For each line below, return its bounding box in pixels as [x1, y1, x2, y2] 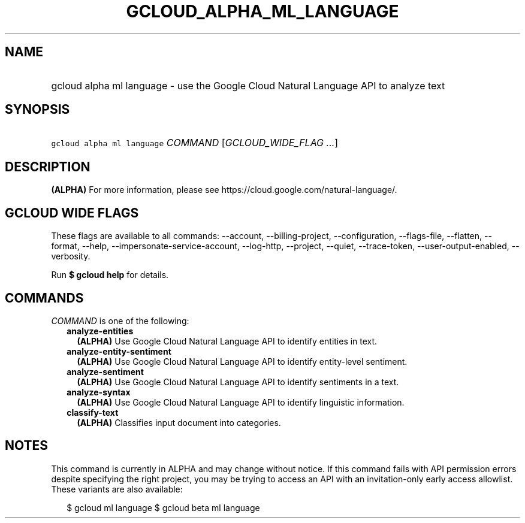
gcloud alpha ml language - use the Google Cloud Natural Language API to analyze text [51, 79, 445, 92]
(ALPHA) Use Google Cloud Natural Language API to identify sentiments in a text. [77, 376, 399, 387]
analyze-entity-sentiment [67, 346, 171, 356]
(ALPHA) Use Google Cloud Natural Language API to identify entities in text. [77, 335, 378, 346]
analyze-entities [67, 325, 134, 336]
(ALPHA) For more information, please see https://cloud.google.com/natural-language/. [51, 185, 397, 195]
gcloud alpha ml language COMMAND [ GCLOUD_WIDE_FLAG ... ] [51, 137, 339, 149]
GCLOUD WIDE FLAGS [5, 205, 139, 220]
